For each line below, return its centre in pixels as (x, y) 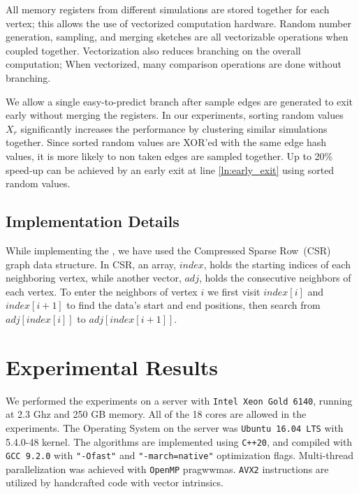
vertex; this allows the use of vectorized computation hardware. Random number (178, 23)
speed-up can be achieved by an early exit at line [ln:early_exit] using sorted (170, 169)
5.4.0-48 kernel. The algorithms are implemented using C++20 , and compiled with (179, 441)
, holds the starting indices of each (277, 264)
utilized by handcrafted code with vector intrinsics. (115, 482)
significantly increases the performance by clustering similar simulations (174, 128)
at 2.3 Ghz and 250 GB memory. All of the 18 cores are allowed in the (156, 414)
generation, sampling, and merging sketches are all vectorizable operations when (177, 37)
